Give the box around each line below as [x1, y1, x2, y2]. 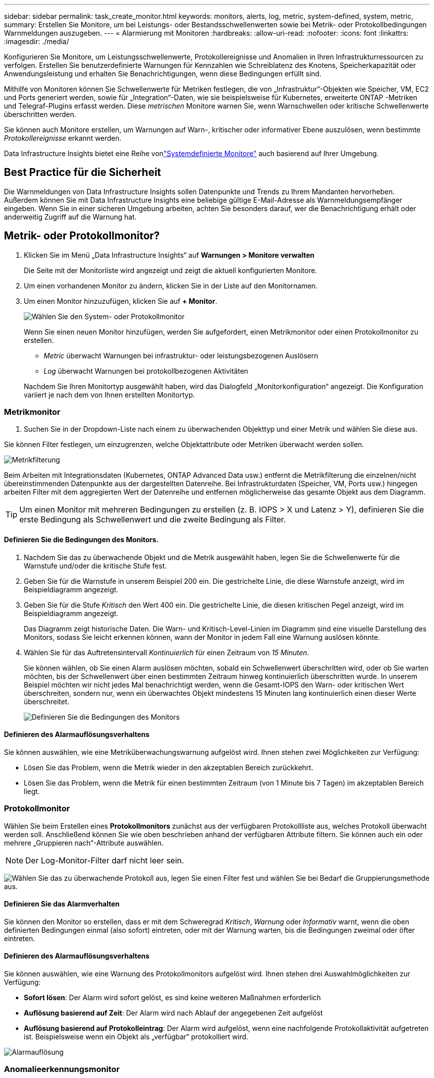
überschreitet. [24, 697, 69, 706]
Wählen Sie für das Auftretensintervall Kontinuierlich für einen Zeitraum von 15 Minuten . [24, 648, 309, 657]
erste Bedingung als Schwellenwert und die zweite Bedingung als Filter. [19, 514, 286, 525]
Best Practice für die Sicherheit [4, 166, 162, 179]
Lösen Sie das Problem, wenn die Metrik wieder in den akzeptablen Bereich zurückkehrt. [24, 763, 314, 772]
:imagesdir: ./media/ [4, 37, 69, 46]
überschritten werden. [4, 110, 76, 118]
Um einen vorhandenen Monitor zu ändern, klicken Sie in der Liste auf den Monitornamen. [24, 281, 318, 290]
